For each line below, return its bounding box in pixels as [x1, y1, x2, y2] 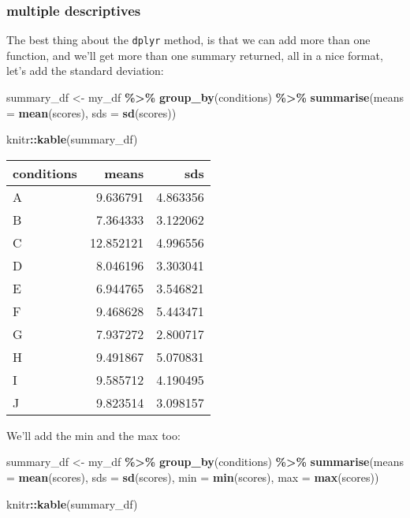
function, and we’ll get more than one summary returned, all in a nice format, [6, 47, 383, 63]
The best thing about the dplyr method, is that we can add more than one [6, 32, 371, 48]
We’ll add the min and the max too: [6, 427, 181, 443]
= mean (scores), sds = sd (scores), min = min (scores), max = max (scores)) [6, 469, 379, 486]
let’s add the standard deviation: [6, 62, 164, 79]
